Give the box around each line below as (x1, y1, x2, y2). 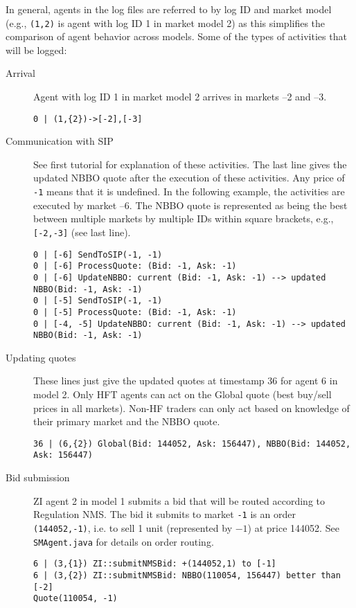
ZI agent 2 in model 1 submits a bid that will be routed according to (33, 493, 326, 508)
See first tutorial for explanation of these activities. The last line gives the (33, 157, 347, 171)
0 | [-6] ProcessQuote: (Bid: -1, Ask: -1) (33, 261, 237, 271)
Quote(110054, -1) (33, 593, 118, 604)
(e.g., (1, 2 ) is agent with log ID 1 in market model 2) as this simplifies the (6, 15, 326, 30)
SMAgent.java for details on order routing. (33, 534, 214, 548)
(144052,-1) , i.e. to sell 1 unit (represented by (33, 520, 233, 535)
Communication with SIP (6, 134, 114, 148)
